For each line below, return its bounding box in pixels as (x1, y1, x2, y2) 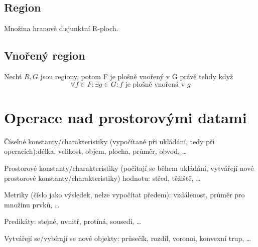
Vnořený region (4, 48, 85, 63)
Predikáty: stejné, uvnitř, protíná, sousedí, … (4, 216, 142, 226)
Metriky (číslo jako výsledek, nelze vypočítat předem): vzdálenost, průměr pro (4, 189, 245, 200)
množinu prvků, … (4, 199, 60, 209)
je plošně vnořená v (125, 81, 185, 88)
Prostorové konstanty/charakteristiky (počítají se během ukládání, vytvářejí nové (4, 162, 254, 173)
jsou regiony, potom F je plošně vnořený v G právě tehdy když (40, 71, 233, 81)
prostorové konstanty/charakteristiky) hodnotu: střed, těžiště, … (4, 172, 201, 183)
